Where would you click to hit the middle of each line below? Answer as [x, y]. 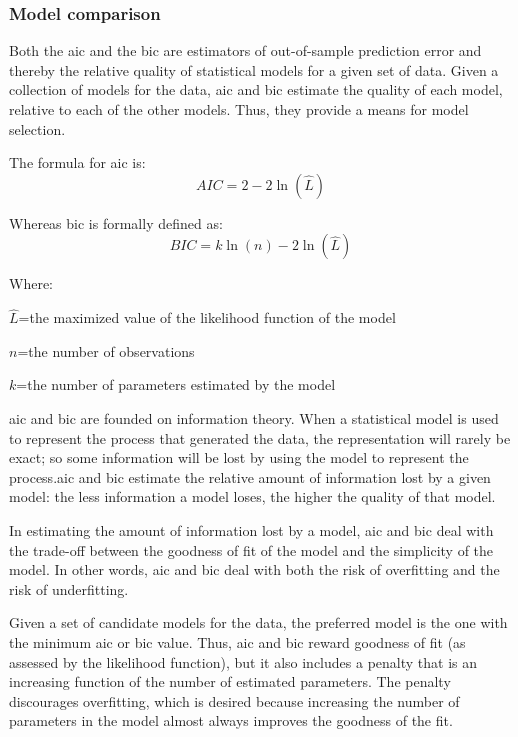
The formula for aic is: [77, 162]
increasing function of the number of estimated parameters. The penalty [230, 681]
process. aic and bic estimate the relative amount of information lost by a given [250, 476]
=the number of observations [106, 350]
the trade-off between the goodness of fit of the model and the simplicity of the [251, 549]
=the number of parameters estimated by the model [176, 384]
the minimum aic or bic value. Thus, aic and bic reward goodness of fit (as [237, 641]
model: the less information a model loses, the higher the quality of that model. [252, 496]
